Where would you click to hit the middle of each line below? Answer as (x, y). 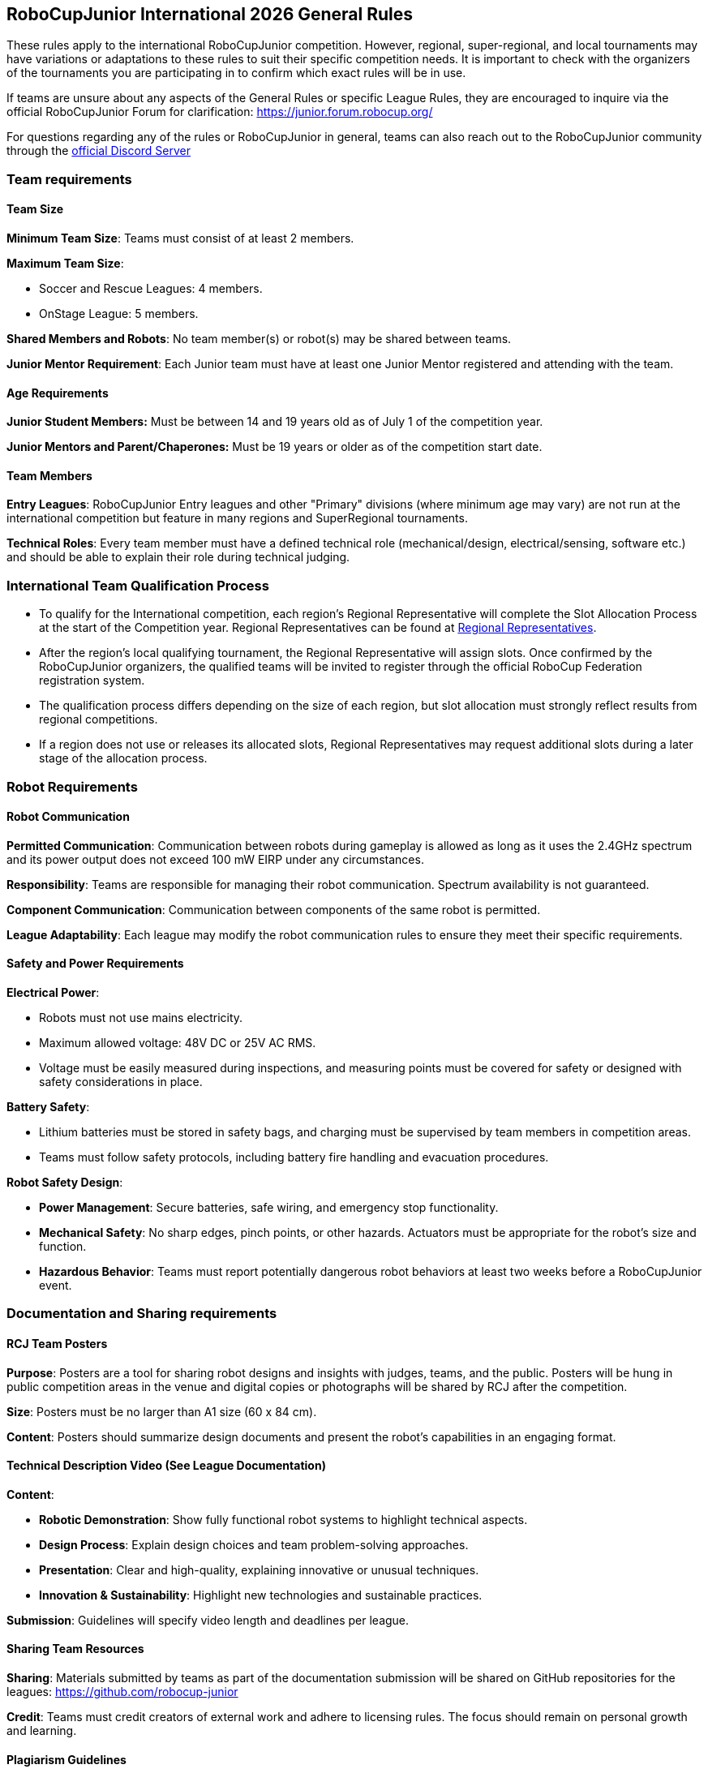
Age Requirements (58, 393)
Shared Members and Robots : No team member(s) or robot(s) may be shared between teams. (259, 339)
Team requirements (69, 179)
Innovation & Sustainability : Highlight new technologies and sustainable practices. (261, 1595)
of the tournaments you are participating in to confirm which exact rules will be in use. (236, 73)
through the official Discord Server (99, 151)
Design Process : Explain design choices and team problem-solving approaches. (254, 1544)
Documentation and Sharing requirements (142, 1314)
